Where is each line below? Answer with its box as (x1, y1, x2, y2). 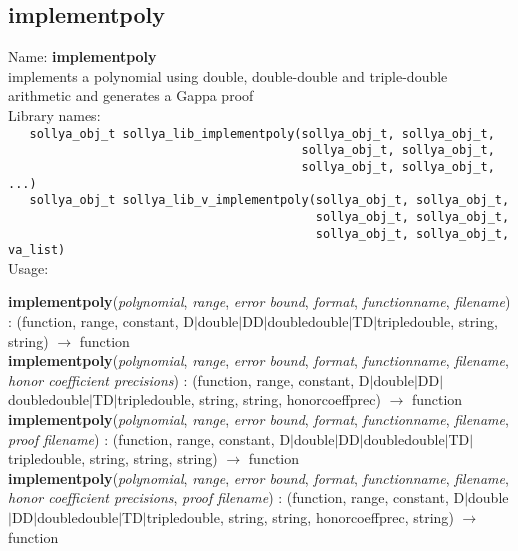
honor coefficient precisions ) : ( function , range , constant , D (8, 369, 370, 390)
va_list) (8, 243, 66, 258)
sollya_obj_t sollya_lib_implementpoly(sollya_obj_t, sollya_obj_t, (29, 126, 495, 141)
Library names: (8, 104, 101, 125)
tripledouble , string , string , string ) (8, 448, 218, 469)
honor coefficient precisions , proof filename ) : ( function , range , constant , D (8, 487, 465, 508)
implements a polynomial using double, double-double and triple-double (8, 65, 448, 86)
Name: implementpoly (8, 46, 157, 67)
